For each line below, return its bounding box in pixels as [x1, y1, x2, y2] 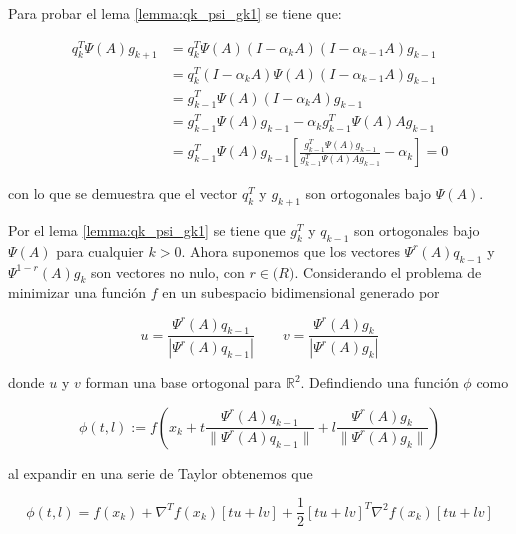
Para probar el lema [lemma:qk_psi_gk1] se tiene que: [8, 3, 342, 23]
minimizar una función [8, 282, 147, 303]
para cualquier [56, 240, 144, 261]
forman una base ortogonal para [85, 372, 282, 393]
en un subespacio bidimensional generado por [162, 282, 440, 303]
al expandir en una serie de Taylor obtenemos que [8, 462, 313, 483]
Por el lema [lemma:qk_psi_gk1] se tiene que [8, 220, 286, 241]
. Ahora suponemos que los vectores [181, 240, 400, 261]
